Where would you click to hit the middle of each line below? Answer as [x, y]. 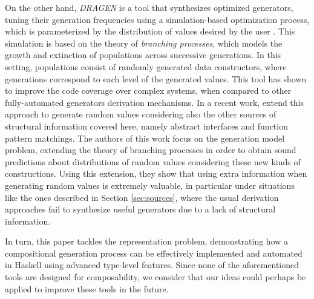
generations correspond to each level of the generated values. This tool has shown [156, 78]
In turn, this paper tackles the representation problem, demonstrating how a [147, 241]
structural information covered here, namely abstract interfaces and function [146, 126]
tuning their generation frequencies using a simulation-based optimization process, [157, 19]
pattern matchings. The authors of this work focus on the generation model [145, 138]
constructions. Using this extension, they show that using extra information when [156, 173]
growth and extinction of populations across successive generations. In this [143, 55]
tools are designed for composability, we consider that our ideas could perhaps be [155, 277]
